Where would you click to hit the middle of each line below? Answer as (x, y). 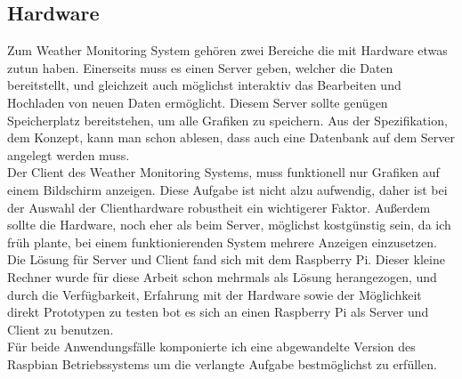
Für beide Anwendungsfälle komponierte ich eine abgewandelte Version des (211, 347)
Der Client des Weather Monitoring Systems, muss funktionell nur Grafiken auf (223, 172)
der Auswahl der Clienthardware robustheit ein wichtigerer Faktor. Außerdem (219, 207)
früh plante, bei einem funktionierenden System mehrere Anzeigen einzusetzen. (222, 242)
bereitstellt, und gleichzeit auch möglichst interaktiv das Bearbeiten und (204, 85)
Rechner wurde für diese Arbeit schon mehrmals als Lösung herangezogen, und (222, 276)
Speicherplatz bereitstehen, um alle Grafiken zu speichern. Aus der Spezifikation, (227, 120)
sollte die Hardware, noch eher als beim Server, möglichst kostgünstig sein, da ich (229, 225)
